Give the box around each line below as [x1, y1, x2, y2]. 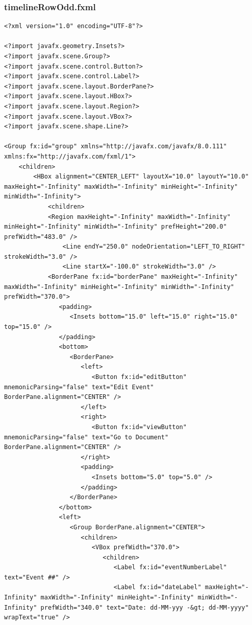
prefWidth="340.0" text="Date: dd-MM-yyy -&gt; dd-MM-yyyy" [40, 604, 249, 611]
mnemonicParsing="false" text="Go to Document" [4, 433, 169, 441]
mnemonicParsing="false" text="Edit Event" [4, 383, 154, 391]
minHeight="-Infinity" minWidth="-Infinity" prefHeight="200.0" [4, 223, 227, 231]
